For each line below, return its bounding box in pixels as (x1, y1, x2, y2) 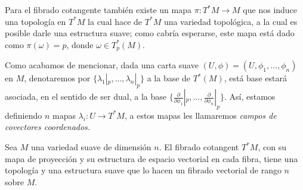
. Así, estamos (224, 90, 276, 103)
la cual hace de (88, 15, 143, 27)
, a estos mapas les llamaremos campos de (124, 109, 277, 121)
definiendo (5, 109, 42, 121)
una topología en (5, 15, 66, 27)
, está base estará (224, 72, 287, 84)
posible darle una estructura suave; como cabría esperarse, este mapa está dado (5, 27, 295, 39)
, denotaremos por (24, 72, 91, 84)
